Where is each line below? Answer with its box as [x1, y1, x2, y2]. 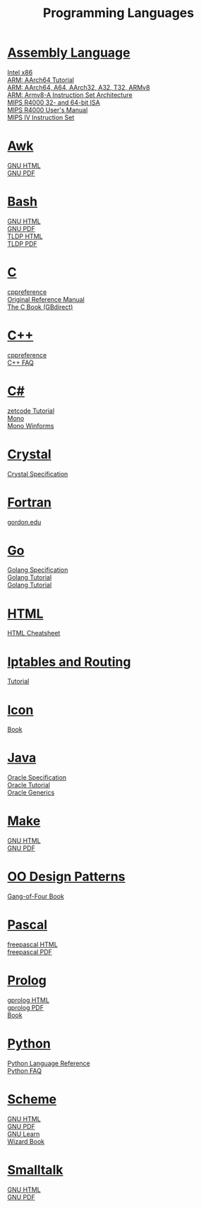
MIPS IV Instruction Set [7, 113, 75, 122]
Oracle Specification [7, 773, 67, 782]
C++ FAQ [7, 358, 34, 367]
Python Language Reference [7, 1059, 90, 1067]
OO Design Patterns [7, 869, 126, 885]
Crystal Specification [7, 469, 68, 478]
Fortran [7, 494, 51, 510]
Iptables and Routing [7, 654, 131, 669]
